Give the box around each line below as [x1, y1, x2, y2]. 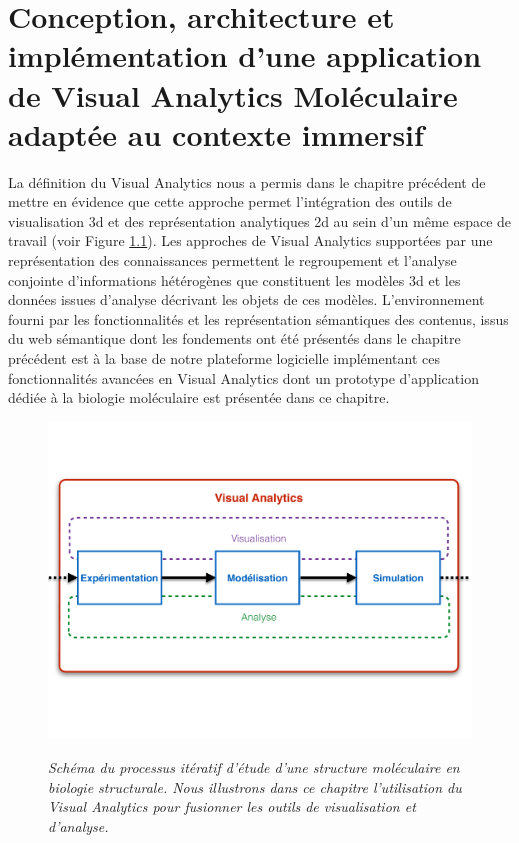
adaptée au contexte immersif [8, 113, 424, 154]
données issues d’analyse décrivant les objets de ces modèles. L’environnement [8, 289, 485, 310]
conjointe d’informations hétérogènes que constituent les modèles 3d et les [8, 269, 461, 290]
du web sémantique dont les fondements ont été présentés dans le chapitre [8, 328, 461, 349]
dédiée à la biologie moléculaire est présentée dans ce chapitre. [8, 387, 390, 408]
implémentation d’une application [8, 35, 482, 76]
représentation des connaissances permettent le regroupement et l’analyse [8, 250, 457, 271]
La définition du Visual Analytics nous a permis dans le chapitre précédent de [8, 171, 486, 192]
